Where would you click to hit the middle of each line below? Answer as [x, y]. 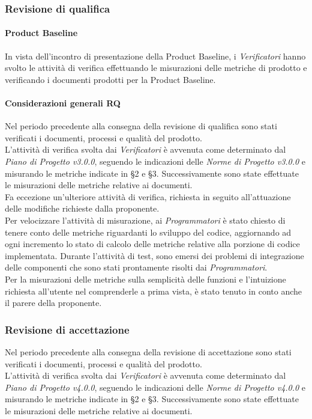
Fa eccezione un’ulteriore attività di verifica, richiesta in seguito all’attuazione [148, 196]
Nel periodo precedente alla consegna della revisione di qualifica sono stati [141, 126]
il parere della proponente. [53, 303]
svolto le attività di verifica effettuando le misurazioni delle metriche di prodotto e [156, 68]
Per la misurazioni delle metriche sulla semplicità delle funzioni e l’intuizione [145, 279]
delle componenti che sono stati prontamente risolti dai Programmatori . [136, 267]
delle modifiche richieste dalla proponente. [82, 208]
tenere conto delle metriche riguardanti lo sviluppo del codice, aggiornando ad [148, 232]
